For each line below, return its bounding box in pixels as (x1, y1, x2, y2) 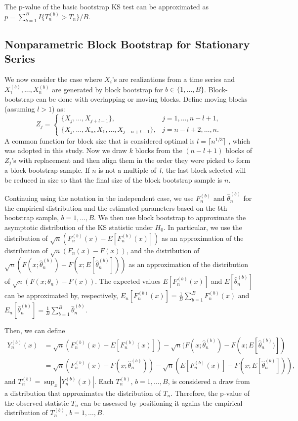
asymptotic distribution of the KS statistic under (4, 222, 153, 232)
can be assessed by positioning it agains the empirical (81, 397, 243, 408)
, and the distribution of (126, 245, 200, 255)
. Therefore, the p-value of (170, 387, 250, 398)
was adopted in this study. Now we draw (4, 145, 127, 155)
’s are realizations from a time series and (112, 74, 235, 84)
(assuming (4, 103, 35, 114)
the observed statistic (4, 397, 69, 408)
